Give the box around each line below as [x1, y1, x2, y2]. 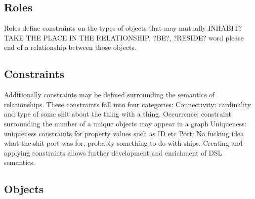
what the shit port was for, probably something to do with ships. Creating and [4, 138, 243, 148]
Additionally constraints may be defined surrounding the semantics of [4, 89, 215, 100]
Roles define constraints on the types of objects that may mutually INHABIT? [4, 23, 242, 33]
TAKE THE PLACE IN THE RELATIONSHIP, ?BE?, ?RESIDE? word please [4, 32, 244, 42]
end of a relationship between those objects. [4, 42, 136, 52]
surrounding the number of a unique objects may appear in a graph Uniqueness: [4, 118, 247, 128]
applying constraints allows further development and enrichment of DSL [4, 147, 222, 158]
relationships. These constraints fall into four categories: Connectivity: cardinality [4, 99, 251, 109]
